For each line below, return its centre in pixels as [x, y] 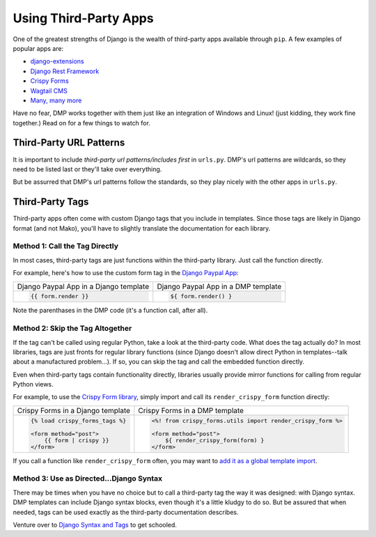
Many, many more [56, 100]
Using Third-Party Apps [83, 18]
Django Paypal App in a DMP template [219, 286]
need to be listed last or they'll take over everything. [87, 169]
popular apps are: [38, 48]
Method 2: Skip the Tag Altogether [72, 329]
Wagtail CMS [49, 91]
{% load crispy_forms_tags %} [78, 420]
